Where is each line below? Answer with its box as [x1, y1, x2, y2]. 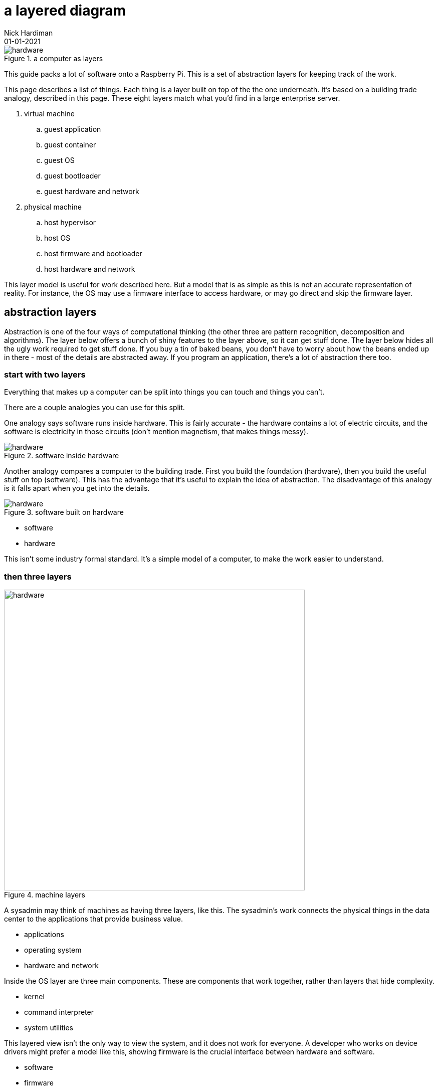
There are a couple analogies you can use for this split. [4, 403, 185, 412]
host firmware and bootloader [44, 249, 142, 258]
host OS [44, 233, 71, 242]
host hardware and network [44, 264, 135, 273]
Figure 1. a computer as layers [4, 54, 103, 63]
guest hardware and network [44, 187, 139, 196]
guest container [44, 140, 96, 149]
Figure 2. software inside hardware [4, 451, 119, 460]
